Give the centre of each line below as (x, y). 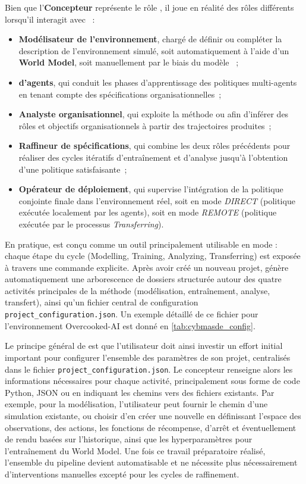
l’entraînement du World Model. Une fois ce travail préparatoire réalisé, (135, 450)
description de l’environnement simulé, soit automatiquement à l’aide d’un (154, 50)
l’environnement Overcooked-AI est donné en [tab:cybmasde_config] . (130, 325)
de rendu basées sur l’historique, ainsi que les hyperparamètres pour (129, 439)
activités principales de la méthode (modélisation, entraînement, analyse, (138, 290)
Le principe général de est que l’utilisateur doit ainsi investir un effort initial (144, 346)
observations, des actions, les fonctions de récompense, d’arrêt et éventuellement (151, 427)
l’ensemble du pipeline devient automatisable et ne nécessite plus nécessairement (151, 462)
